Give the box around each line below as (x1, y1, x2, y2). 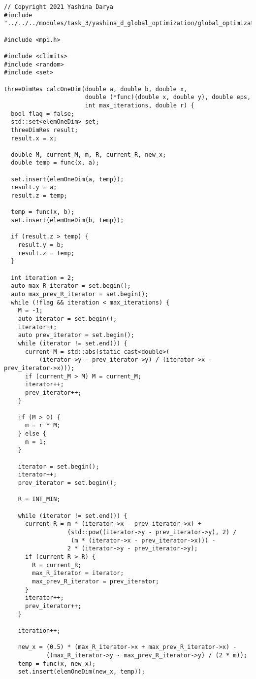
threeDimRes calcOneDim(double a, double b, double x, (4, 85, 188, 93)
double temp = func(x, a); (11, 159, 99, 167)
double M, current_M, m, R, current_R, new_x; (11, 151, 166, 158)
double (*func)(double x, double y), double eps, (85, 94, 251, 101)
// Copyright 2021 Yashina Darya (4, 3, 113, 10)
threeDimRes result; (11, 126, 78, 134)
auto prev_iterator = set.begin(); (18, 332, 134, 339)
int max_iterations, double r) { (85, 102, 194, 109)
